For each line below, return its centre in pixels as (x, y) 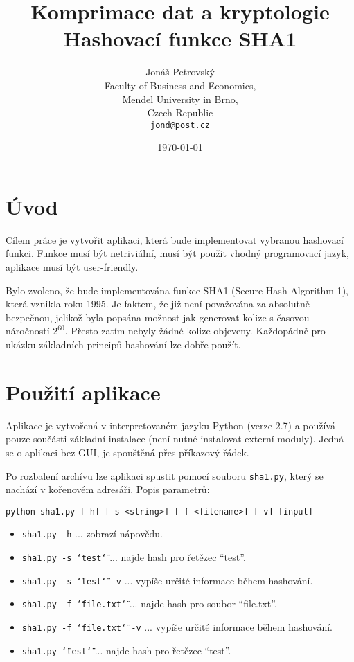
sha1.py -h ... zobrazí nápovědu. (92, 534)
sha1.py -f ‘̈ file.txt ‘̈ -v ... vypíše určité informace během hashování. (177, 627)
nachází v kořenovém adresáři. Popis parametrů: (108, 489)
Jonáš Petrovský (180, 72)
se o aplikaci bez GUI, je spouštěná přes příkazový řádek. (127, 452)
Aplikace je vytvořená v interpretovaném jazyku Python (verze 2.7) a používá (170, 425)
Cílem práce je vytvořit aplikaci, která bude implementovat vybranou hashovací (175, 239)
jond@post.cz (180, 125)
